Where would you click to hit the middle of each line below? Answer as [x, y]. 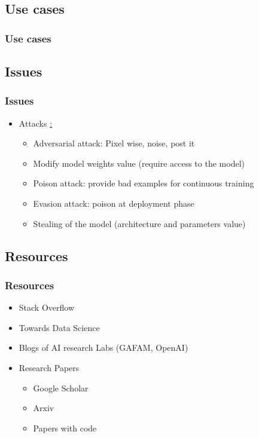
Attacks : [36, 123]
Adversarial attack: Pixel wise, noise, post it [114, 143]
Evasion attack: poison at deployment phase [114, 203]
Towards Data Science [59, 327]
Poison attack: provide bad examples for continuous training [144, 183]
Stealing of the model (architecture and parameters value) [139, 223]
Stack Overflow [47, 307]
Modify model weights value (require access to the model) [139, 163]
